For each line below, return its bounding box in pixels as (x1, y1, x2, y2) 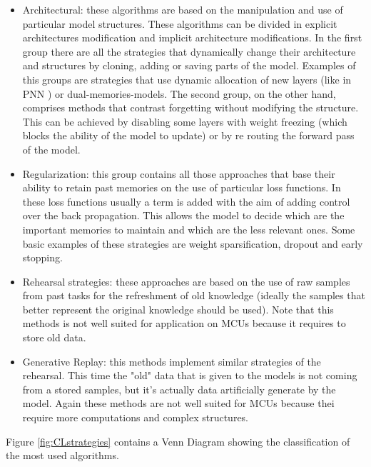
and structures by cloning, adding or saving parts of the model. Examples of (22, 58, 356, 73)
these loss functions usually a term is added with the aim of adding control (22, 194, 350, 209)
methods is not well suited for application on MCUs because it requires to (22, 316, 346, 331)
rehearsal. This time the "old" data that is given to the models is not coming (22, 368, 357, 383)
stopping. (22, 250, 63, 265)
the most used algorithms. (6, 448, 119, 463)
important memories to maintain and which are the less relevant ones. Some (22, 221, 355, 236)
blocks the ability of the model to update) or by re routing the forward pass (22, 128, 355, 143)
